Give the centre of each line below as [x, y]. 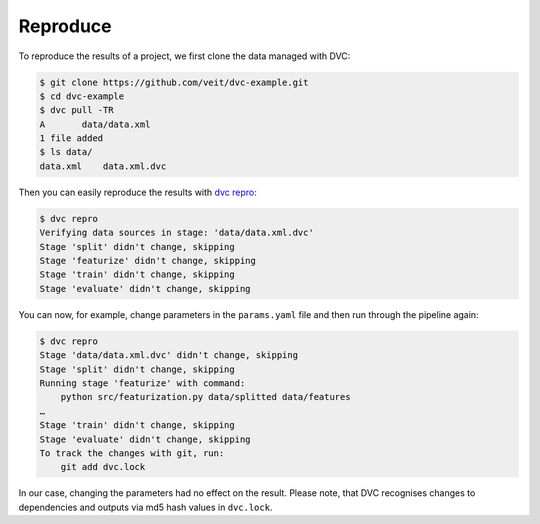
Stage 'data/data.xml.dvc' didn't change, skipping [169, 355]
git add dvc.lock [103, 467]
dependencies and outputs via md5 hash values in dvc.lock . [145, 507]
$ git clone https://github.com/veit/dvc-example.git [174, 82]
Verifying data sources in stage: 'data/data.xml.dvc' [176, 233]
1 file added [71, 138]
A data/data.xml [95, 124]
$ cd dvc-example [82, 96]
